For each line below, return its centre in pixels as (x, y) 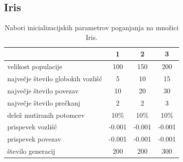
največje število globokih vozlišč (55, 79)
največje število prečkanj (44, 102)
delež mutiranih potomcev (46, 115)
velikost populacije (35, 66)
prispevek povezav (34, 139)
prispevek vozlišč (32, 127)
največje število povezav (43, 90)
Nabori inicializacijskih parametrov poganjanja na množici (91, 27)
